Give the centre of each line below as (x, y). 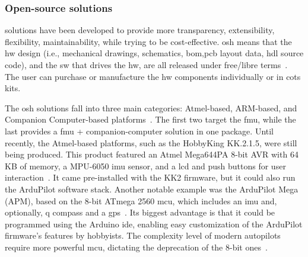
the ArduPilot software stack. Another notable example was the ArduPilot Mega (152, 189)
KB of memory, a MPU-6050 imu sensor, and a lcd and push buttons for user (145, 166)
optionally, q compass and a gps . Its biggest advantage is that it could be (140, 212)
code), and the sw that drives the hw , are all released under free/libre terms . (146, 65)
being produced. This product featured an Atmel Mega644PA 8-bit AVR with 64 (152, 154)
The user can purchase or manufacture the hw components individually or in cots (153, 76)
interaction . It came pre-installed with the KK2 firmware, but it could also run (150, 177)
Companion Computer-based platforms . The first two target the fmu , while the (150, 119)
